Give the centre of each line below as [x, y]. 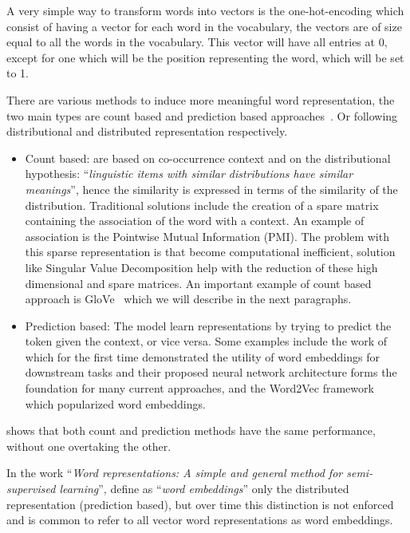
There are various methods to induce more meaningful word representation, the [201, 99]
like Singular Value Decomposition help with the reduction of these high [201, 267]
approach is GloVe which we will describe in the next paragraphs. [188, 299]
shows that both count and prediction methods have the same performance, [191, 430]
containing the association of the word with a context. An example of [195, 221]
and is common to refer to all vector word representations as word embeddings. [200, 520]
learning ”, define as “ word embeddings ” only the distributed [204, 489]
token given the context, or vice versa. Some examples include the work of [206, 341]
